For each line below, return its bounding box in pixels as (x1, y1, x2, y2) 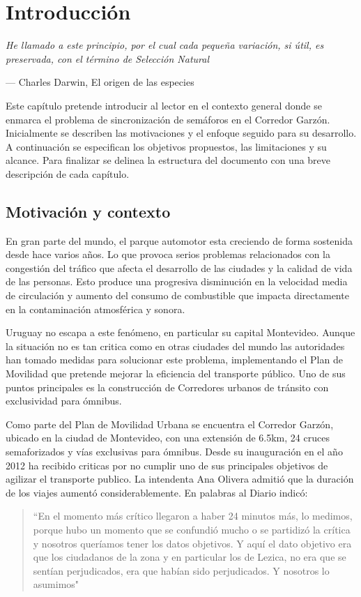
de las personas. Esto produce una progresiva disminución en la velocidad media (6, 274, 348, 289)
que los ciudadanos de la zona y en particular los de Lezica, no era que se (33, 550, 346, 564)
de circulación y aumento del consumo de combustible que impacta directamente (6, 288, 349, 303)
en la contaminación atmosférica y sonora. (6, 301, 185, 316)
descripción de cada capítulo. (6, 166, 130, 181)
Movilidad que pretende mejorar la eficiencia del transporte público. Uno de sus (6, 366, 346, 381)
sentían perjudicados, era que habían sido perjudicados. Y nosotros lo (33, 563, 330, 577)
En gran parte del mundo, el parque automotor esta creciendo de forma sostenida (6, 233, 353, 248)
